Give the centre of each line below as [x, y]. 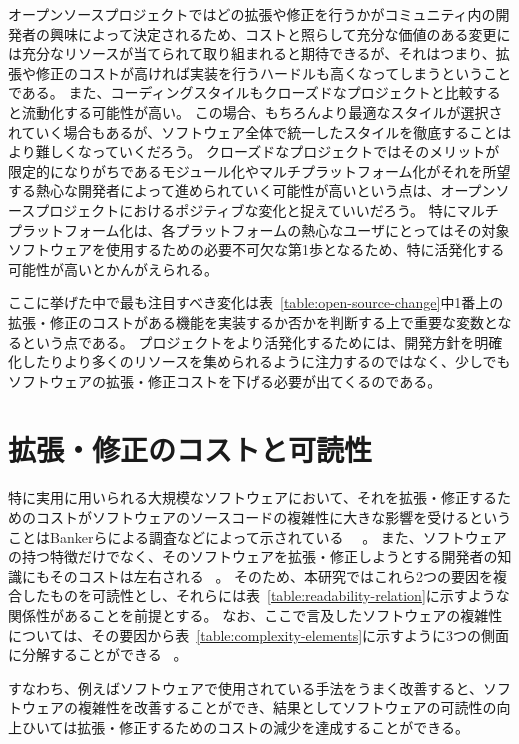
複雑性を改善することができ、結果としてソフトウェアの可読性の [287, 707]
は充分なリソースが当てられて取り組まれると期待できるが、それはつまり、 [252, 53]
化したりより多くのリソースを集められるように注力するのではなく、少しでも [259, 361]
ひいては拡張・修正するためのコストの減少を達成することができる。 [245, 726]
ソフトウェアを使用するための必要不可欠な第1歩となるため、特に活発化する [256, 249]
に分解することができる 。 [98, 654]
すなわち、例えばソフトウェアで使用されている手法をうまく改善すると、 [246, 687]
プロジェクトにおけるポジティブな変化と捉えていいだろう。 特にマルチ [267, 209]
